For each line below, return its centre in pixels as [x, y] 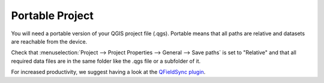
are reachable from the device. [49, 41]
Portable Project [52, 16]
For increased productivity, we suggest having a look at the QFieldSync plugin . [108, 72]
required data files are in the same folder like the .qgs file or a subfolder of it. [106, 61]
